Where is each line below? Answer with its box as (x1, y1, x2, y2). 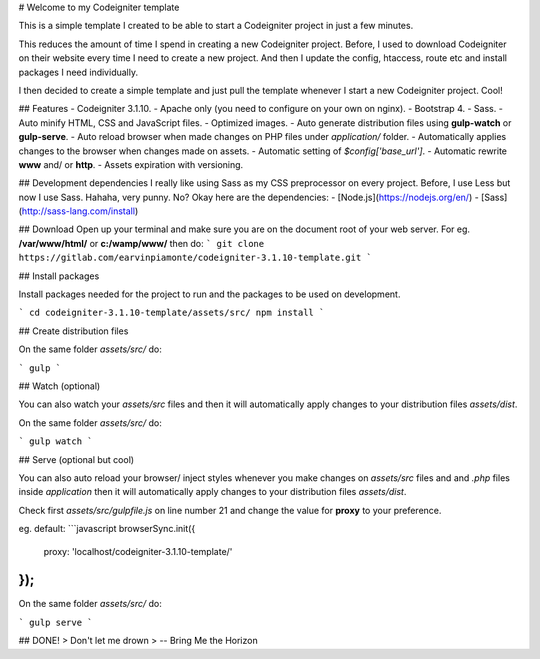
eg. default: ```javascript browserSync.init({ (18, 523, 196, 535)
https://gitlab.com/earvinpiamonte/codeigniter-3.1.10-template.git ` (18, 252, 372, 264)
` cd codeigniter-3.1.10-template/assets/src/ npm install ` (18, 307, 325, 319)
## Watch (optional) (18, 380, 101, 392)
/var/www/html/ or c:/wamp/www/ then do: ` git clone (18, 237, 265, 249)
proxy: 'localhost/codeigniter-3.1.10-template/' (43, 545, 233, 557)
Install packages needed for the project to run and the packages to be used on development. (18, 288, 401, 300)
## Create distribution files (18, 325, 129, 337)
